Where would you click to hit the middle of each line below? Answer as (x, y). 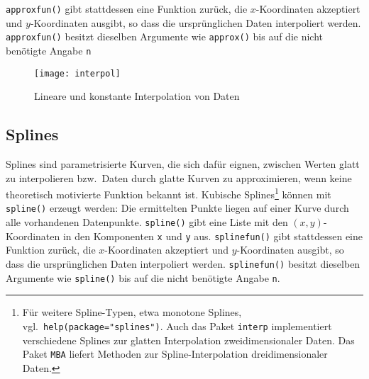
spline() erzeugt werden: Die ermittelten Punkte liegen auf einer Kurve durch (177, 208)
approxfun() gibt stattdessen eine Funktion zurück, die (127, 9)
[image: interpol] (77, 73)
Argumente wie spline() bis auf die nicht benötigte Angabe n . (143, 277)
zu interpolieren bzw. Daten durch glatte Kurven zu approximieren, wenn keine (179, 177)
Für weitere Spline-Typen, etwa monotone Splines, (132, 312)
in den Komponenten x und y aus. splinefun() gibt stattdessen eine (213, 236)
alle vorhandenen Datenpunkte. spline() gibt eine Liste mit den (147, 222)
